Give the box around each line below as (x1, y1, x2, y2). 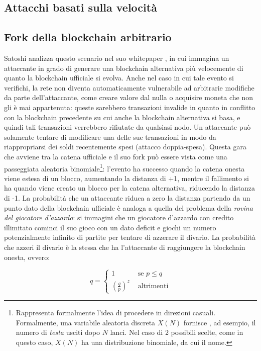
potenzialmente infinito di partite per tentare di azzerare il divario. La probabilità (4, 232, 256, 242)
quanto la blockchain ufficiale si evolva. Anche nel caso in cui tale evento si (4, 72, 234, 83)
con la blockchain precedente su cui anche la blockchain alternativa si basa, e (4, 112, 240, 122)
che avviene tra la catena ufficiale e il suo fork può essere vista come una (4, 151, 227, 161)
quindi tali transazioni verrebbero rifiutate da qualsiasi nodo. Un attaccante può (4, 122, 251, 132)
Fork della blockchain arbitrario (4, 29, 172, 45)
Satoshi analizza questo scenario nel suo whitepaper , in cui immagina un (4, 52, 229, 63)
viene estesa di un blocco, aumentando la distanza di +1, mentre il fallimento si (4, 172, 249, 183)
